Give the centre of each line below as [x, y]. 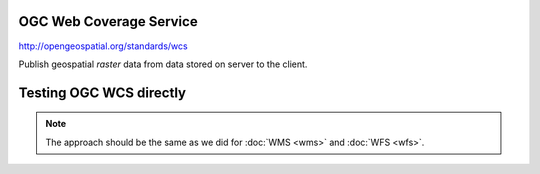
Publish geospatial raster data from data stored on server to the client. [163, 64]
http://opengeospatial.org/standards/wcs [103, 46]
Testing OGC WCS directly [102, 92]
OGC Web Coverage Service [108, 21]
